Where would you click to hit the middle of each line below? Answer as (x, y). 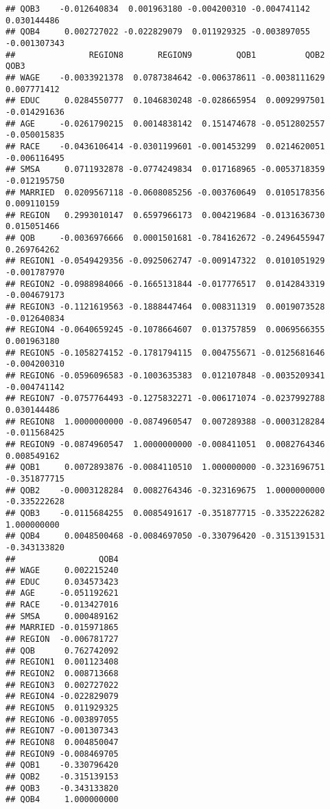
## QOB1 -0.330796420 (62, 765)
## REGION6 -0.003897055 (62, 719)
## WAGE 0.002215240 (62, 571)
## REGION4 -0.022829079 (62, 697)
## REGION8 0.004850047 (62, 742)
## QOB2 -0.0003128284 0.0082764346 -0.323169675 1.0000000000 (165, 490)
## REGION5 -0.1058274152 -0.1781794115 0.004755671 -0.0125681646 (165, 353)
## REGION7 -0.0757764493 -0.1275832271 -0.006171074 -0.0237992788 (165, 399)
